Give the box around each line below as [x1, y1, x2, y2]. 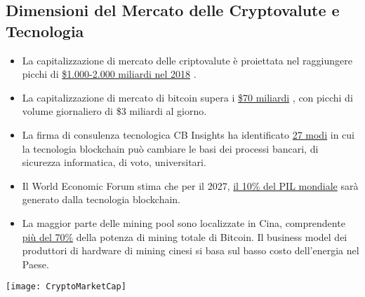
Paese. [22, 256, 49, 271]
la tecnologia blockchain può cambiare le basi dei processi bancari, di [22, 141, 319, 156]
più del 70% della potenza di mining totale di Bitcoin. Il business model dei [22, 229, 347, 244]
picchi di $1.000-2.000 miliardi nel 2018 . [22, 67, 197, 81]
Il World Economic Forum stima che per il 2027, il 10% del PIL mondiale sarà [22, 178, 359, 193]
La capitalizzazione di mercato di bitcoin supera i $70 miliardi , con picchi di [22, 90, 353, 104]
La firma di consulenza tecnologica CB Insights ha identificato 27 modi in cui [22, 127, 354, 141]
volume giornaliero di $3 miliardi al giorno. [22, 104, 207, 118]
